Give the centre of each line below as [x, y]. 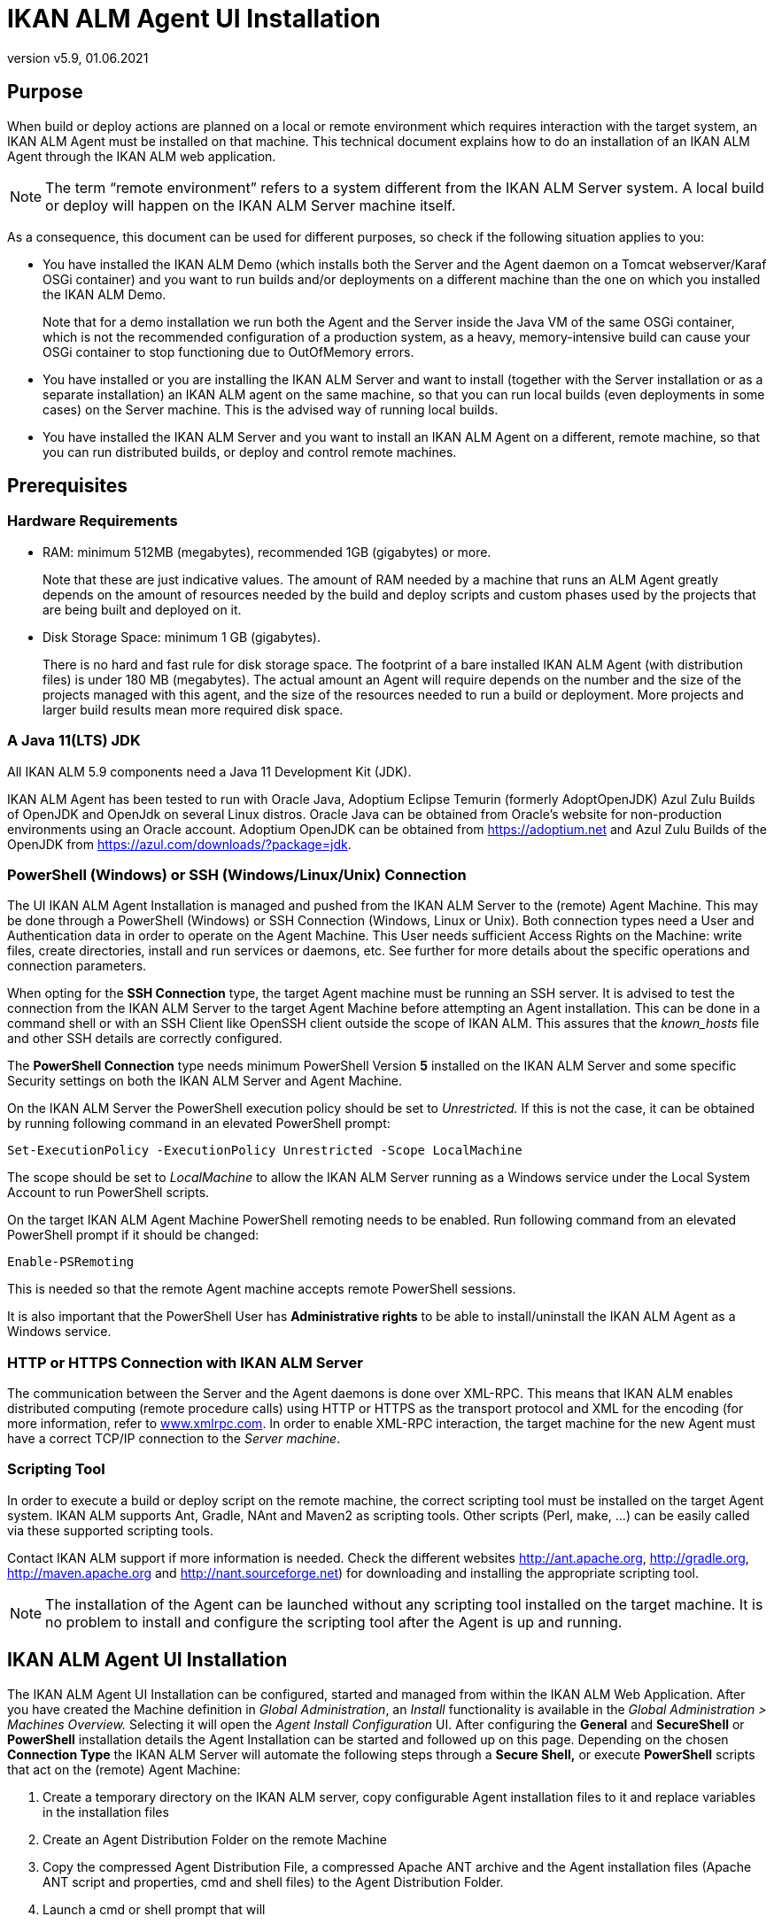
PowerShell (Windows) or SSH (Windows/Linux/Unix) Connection [237, 874]
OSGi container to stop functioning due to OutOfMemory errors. [228, 352]
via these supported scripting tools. [110, 1530]
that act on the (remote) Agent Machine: [124, 1769]
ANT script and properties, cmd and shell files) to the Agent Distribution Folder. [273, 1882]
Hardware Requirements [93, 521]
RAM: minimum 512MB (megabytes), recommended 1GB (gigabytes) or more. [267, 552]
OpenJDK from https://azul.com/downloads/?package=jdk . [179, 844]
